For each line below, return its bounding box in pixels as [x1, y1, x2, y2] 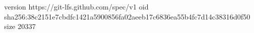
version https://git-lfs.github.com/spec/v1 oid [4, 1, 149, 11]
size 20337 [4, 21, 36, 31]
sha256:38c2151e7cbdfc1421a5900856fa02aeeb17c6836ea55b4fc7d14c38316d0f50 [4, 11, 250, 21]
